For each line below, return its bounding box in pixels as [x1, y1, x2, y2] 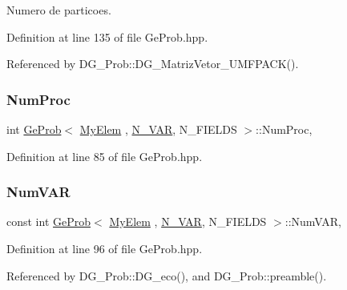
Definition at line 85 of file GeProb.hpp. [6, 147, 203, 164]
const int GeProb [6, 213, 91, 230]
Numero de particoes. [6, 2, 111, 18]
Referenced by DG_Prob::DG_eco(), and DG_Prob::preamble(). [6, 267, 327, 284]
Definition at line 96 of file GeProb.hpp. [6, 240, 203, 256]
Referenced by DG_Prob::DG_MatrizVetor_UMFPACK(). [6, 55, 299, 72]
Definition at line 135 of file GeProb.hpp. [6, 28, 208, 45]
